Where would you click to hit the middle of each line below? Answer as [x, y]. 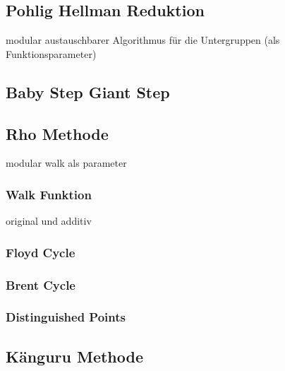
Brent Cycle [41, 284]
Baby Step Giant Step [88, 92]
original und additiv [49, 221]
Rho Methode [57, 133]
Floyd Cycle [41, 252]
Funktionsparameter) [51, 53]
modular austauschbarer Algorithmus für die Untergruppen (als [143, 40]
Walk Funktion [49, 194]
